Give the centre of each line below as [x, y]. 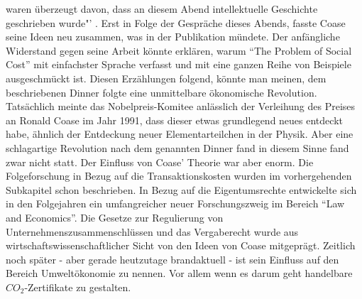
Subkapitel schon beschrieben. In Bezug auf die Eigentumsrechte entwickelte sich [181, 189]
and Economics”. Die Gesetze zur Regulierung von [115, 217]
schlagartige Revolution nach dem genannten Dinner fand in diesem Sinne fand [177, 147]
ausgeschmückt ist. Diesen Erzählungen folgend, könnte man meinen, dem [166, 78]
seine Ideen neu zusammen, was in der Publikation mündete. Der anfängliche [173, 37]
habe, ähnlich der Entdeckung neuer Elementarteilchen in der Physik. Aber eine [180, 134]
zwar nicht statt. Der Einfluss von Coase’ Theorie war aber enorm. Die [160, 162]
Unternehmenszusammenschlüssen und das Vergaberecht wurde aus [152, 231]
